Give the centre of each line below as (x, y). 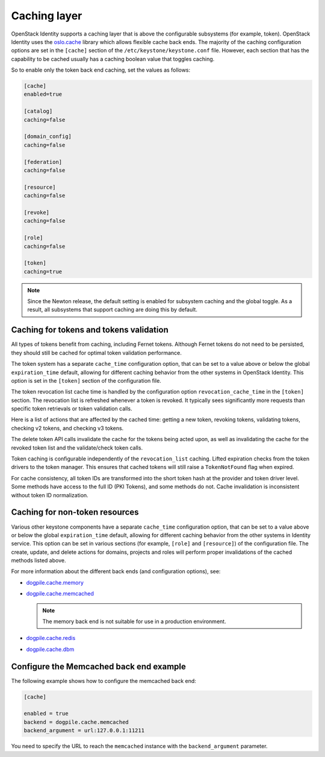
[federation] (43, 162)
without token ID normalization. (50, 495)
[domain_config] (48, 137)
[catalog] (38, 111)
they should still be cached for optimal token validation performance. (96, 353)
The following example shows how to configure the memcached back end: (104, 680)
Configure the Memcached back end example (98, 666)
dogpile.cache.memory (55, 582)
